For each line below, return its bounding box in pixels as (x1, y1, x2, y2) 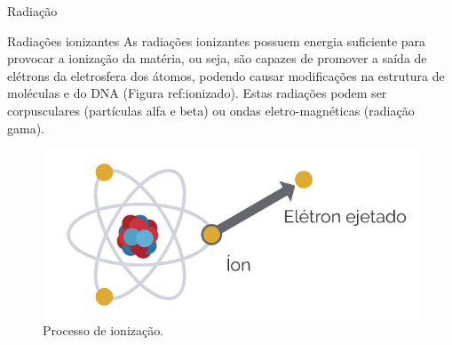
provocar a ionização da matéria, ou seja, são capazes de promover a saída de (7, 49, 427, 68)
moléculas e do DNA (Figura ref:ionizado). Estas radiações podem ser (7, 84, 387, 102)
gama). (7, 118, 44, 137)
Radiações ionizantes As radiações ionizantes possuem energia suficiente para (7, 31, 426, 50)
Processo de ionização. (43, 321, 164, 340)
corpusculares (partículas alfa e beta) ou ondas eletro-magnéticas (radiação (7, 100, 415, 119)
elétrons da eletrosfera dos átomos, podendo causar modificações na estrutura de (7, 66, 445, 84)
